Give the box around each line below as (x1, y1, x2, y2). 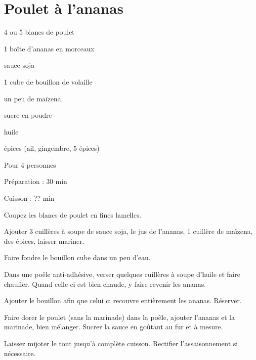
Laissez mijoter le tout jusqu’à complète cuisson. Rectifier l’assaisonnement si (4, 338, 238, 348)
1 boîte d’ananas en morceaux (4, 43, 94, 53)
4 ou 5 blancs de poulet (4, 27, 75, 37)
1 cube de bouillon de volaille (4, 76, 92, 87)
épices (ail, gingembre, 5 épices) (4, 143, 100, 153)
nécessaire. (4, 348, 36, 358)
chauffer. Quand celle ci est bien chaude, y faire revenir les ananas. (4, 278, 206, 289)
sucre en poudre (4, 110, 52, 120)
